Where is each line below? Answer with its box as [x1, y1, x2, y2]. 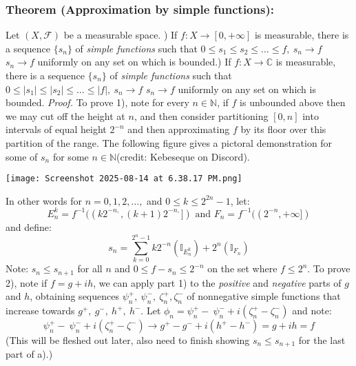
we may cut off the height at [6, 108, 125, 123]
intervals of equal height [6, 122, 107, 136]
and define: [6, 219, 52, 234]
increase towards [6, 303, 75, 318]
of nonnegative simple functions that [187, 289, 341, 303]
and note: [292, 303, 332, 318]
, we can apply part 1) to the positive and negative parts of [93, 275, 342, 289]
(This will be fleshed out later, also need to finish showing [6, 333, 250, 347]
